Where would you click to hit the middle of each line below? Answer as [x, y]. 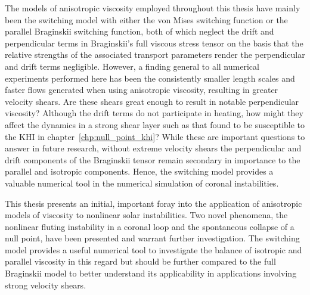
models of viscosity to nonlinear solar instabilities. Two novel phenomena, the [146, 215]
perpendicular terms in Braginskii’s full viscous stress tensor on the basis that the [154, 43]
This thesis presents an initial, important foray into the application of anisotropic [154, 203]
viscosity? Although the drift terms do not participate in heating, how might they [154, 113]
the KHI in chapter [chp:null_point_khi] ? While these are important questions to [155, 136]
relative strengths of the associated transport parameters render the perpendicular [155, 55]
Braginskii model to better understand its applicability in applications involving [151, 273]
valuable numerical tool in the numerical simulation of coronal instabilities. [142, 183]
